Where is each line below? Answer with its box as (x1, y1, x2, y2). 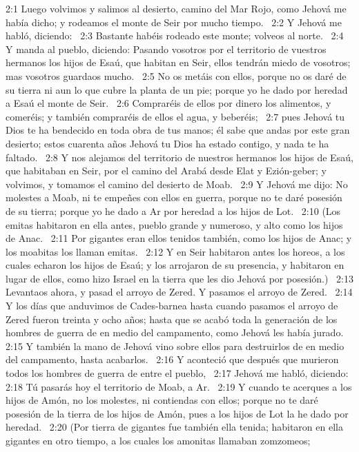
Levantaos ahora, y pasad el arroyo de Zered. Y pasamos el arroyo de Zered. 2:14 (6, 285, 353, 299)
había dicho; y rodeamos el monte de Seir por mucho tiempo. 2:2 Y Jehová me (6, 14, 342, 29)
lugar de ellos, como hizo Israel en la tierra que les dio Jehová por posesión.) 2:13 (6, 271, 353, 285)
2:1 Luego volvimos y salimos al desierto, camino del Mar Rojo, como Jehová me (6, 1, 347, 15)
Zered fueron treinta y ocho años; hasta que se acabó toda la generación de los (6, 311, 338, 326)
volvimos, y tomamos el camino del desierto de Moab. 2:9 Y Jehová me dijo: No (6, 176, 348, 191)
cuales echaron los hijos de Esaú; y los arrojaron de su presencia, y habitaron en (6, 258, 345, 272)
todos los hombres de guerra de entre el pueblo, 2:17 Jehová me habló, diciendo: (6, 366, 349, 380)
